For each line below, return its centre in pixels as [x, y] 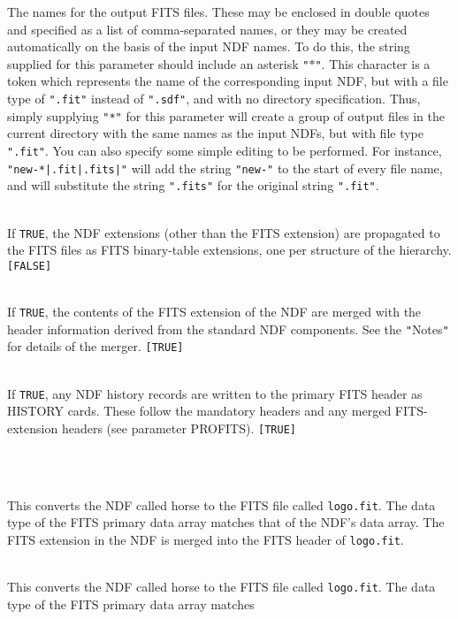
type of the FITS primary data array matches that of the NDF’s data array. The [226, 522]
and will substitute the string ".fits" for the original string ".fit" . [193, 185]
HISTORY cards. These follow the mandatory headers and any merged [199, 411]
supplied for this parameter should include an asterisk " [158, 63]
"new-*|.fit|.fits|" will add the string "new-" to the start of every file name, [225, 168]
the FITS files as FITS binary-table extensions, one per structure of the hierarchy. [229, 250]
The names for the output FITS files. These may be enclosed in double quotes [218, 11]
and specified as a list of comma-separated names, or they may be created [207, 29]
